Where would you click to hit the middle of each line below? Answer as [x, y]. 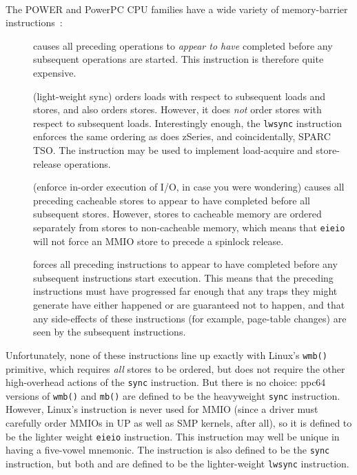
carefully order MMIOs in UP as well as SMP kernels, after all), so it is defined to [179, 423]
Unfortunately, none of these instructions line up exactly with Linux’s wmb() [166, 355]
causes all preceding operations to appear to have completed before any [183, 45]
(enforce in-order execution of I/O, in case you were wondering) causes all [189, 187]
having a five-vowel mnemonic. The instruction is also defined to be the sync [168, 450]
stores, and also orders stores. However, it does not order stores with [177, 109]
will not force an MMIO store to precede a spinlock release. [159, 241]
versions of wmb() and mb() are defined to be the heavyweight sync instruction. [173, 395]
